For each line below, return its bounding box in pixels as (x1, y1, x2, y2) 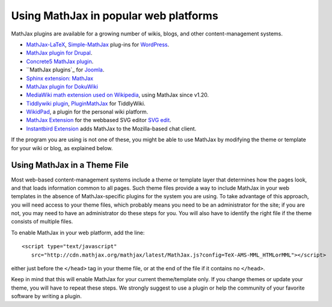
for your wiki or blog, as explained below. (11, 144, 113, 151)
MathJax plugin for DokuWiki (26, 83, 99, 90)
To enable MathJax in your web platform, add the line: (11, 229, 145, 236)
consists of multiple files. (11, 218, 73, 225)
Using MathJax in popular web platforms (11, 9, 219, 22)
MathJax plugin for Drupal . (26, 49, 93, 56)
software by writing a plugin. (11, 293, 82, 300)
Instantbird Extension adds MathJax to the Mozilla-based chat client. (26, 125, 197, 132)
